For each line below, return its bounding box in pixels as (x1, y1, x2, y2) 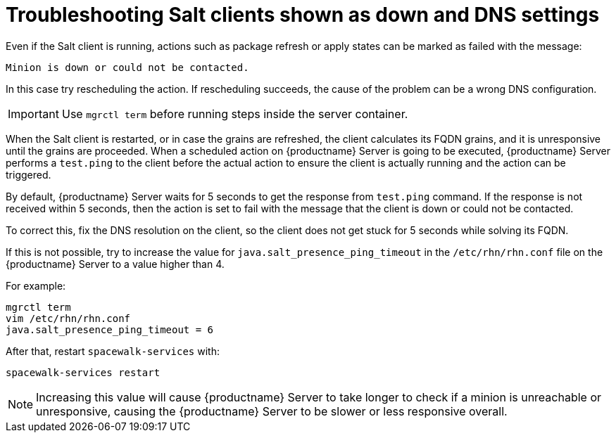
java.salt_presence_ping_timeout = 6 (6, 323, 214, 335)
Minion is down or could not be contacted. (6, 61, 249, 73)
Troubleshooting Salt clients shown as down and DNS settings (6, 3, 600, 27)
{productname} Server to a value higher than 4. (6, 257, 225, 270)
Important (8, 106, 59, 121)
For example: (6, 279, 66, 292)
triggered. (6, 168, 51, 181)
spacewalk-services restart (6, 366, 161, 378)
